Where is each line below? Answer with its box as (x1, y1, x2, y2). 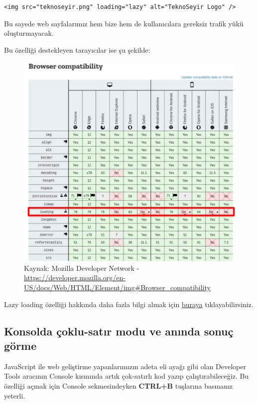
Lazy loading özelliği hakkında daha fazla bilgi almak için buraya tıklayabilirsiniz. (4, 299, 254, 309)
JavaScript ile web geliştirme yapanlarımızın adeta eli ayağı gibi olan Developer (4, 361, 246, 371)
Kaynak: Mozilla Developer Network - (24, 262, 139, 273)
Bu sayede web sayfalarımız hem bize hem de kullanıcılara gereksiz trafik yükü (4, 18, 244, 28)
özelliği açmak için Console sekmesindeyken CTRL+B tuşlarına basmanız (4, 380, 233, 391)
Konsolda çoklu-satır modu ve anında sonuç (4, 323, 234, 338)
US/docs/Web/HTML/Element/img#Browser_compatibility (24, 282, 211, 292)
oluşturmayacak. (4, 28, 54, 38)
